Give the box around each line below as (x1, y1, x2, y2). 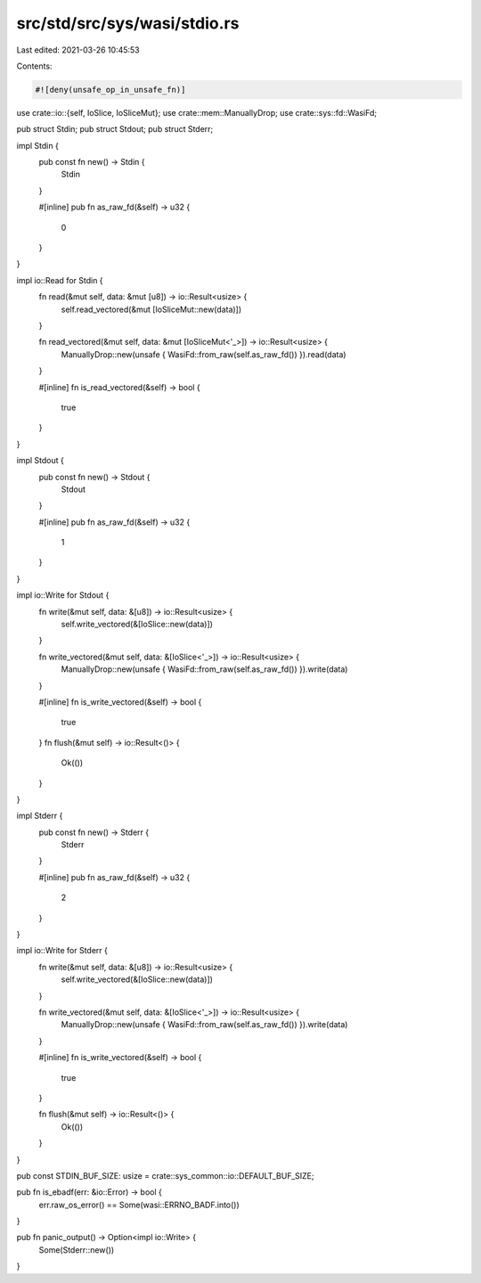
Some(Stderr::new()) (38, 1244, 115, 1255)
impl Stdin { (16, 140, 60, 151)
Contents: (16, 61, 53, 71)
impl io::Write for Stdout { (16, 590, 110, 601)
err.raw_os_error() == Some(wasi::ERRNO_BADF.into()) (38, 1199, 240, 1210)
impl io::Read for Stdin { (16, 274, 103, 285)
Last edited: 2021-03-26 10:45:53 (16, 45, 140, 55)
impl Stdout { (16, 455, 64, 466)
